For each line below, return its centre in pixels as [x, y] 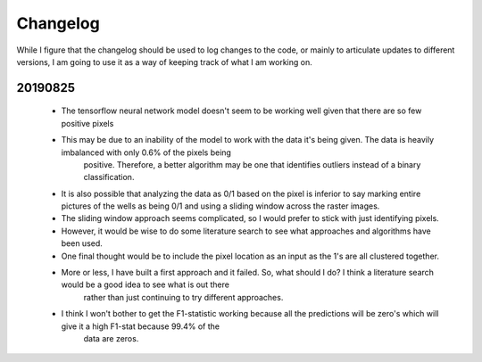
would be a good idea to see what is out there [145, 284]
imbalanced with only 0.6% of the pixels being [146, 152]
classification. [109, 177]
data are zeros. [111, 338]
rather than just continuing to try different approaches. [183, 297]
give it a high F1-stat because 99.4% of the [141, 326]
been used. [82, 243]
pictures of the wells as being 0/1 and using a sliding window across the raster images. [220, 206]
